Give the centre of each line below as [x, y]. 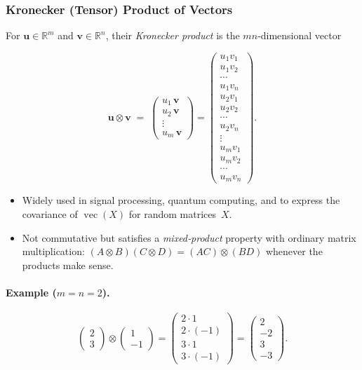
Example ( [31, 292]
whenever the [294, 251]
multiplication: [53, 251]
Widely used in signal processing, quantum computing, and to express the [181, 200]
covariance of [50, 213]
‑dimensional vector [300, 35]
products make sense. [68, 265]
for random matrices [172, 213]
